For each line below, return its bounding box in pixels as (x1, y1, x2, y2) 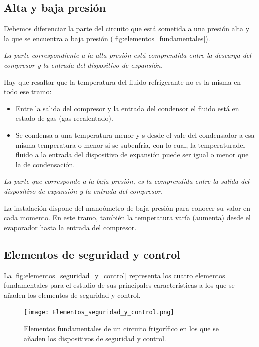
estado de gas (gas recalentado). (15, 113, 113, 123)
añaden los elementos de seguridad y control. (4, 289, 141, 300)
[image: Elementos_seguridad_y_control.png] (24, 309, 174, 316)
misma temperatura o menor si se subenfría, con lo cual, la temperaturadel (15, 139, 245, 150)
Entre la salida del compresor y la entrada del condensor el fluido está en (15, 103, 239, 113)
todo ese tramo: (4, 86, 52, 97)
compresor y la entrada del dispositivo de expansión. (4, 59, 163, 70)
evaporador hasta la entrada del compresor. (4, 222, 137, 232)
